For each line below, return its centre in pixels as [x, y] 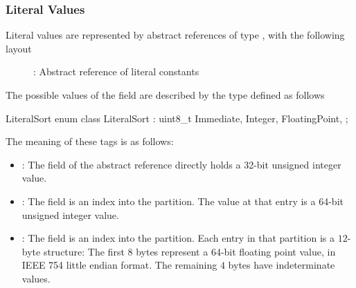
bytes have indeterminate [282, 265]
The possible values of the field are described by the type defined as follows [165, 95]
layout [19, 48]
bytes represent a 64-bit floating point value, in [236, 251]
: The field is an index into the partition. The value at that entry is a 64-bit [183, 201]
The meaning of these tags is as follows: [90, 141]
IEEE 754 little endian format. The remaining [119, 265]
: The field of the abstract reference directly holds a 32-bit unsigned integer [181, 164]
